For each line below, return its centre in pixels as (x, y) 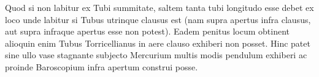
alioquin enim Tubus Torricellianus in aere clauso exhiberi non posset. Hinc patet (158, 43)
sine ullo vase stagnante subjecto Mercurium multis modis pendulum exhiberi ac (156, 55)
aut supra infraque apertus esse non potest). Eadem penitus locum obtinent (147, 31)
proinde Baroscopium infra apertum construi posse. (102, 66)
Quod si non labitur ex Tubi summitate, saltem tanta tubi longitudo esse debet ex (159, 7)
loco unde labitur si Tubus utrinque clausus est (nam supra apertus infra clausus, (158, 19)
